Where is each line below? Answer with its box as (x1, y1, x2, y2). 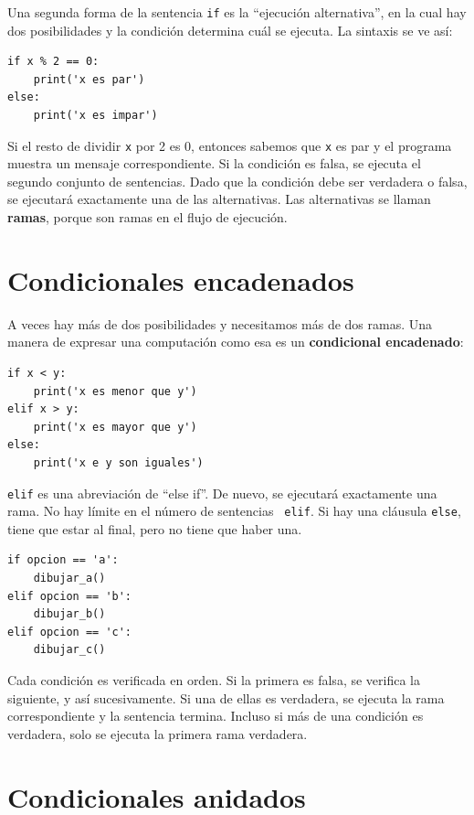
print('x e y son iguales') (33, 456, 204, 469)
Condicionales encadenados (7, 261, 354, 298)
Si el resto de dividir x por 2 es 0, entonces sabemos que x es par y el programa (7, 135, 452, 155)
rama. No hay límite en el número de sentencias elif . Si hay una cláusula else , (7, 501, 461, 520)
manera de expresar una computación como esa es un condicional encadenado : (7, 332, 464, 351)
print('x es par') (33, 72, 145, 86)
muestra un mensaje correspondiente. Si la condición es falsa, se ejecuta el (7, 154, 421, 173)
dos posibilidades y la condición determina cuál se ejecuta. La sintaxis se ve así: (7, 20, 453, 39)
